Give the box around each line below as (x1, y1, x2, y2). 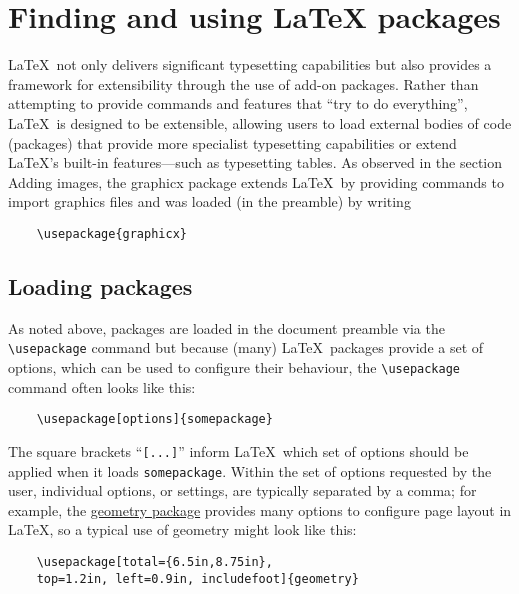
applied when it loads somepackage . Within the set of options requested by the (8, 460, 492, 481)
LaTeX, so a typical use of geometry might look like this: (8, 519, 357, 540)
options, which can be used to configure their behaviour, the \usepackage (8, 356, 460, 377)
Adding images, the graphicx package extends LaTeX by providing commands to (8, 171, 504, 192)
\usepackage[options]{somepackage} (36, 412, 273, 427)
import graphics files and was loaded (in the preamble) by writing (8, 191, 411, 212)
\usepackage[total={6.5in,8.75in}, (36, 554, 273, 569)
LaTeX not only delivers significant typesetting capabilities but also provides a (8, 54, 492, 75)
